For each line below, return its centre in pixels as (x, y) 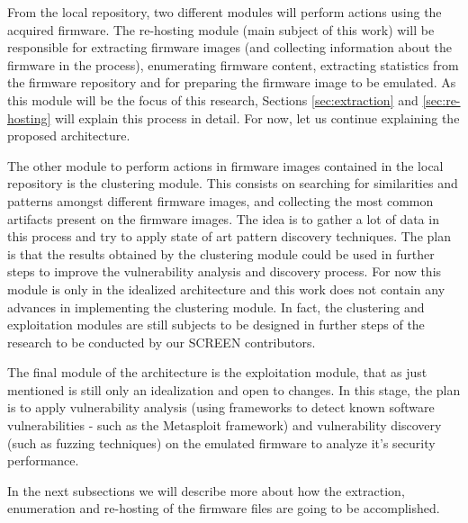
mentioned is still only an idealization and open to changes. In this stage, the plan (234, 389)
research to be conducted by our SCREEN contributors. (162, 342)
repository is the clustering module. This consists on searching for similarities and (233, 183)
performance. (43, 460)
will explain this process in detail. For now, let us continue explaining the (257, 117)
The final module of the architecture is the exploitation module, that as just (217, 372)
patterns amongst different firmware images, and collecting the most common (220, 200)
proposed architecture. (69, 135)
